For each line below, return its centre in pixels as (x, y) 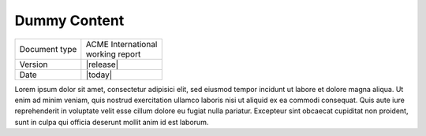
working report (113, 53)
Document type (48, 49)
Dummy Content (69, 20)
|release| (102, 64)
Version (34, 64)
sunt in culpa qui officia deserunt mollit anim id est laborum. (112, 122)
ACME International (121, 44)
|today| (99, 75)
